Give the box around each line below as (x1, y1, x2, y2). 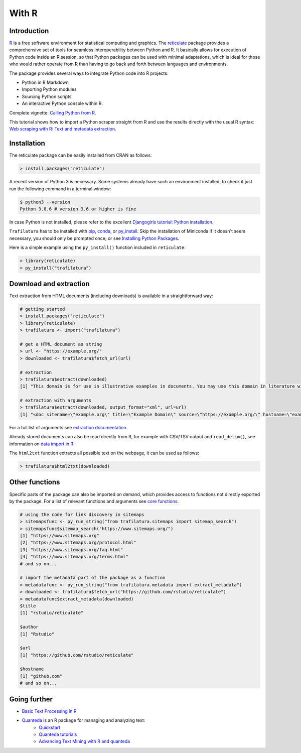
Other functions (9, 478, 60, 486)
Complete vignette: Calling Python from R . (9, 109, 96, 115)
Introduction (9, 27, 49, 35)
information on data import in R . (9, 441, 75, 447)
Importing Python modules (22, 86, 77, 92)
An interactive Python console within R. (22, 100, 103, 106)
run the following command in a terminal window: (9, 186, 111, 192)
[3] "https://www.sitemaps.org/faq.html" (20, 547, 123, 552)
